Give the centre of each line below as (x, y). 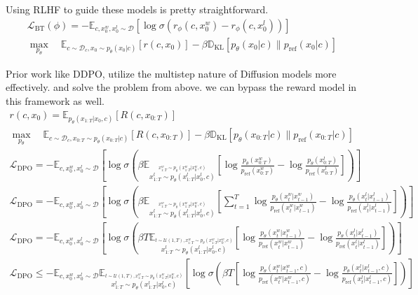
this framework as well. (55, 101)
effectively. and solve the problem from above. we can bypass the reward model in (181, 87)
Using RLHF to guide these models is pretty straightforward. (137, 9)
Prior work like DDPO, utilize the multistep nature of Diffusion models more (171, 73)
